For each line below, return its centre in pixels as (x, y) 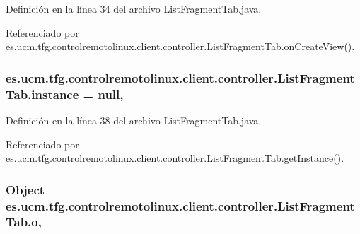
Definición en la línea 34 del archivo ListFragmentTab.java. (134, 8)
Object (25, 189)
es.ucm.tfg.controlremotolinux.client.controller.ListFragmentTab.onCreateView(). (180, 46)
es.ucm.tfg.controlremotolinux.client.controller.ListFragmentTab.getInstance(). (175, 158)
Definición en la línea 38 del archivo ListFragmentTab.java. (134, 120)
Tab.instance (42, 94)
